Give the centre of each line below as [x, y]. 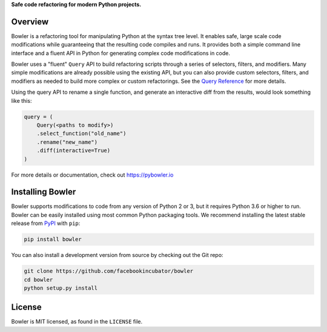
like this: [21, 100]
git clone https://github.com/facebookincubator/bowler [109, 271]
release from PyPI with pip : [46, 223]
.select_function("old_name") [81, 134]
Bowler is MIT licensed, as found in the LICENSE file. [77, 322]
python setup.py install [61, 288]
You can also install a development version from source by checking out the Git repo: [117, 255]
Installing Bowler [44, 192]
